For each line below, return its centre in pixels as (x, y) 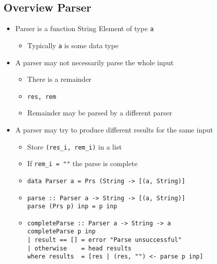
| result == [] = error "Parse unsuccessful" (104, 240)
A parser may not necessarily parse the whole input (94, 62)
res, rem (42, 97)
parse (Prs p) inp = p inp (72, 207)
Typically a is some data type (73, 45)
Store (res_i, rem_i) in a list (74, 146)
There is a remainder (59, 79)
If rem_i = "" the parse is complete (82, 163)
